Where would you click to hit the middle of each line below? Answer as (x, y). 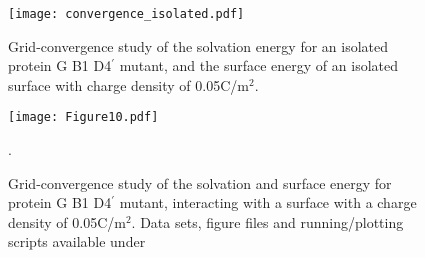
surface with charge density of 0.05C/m (128, 84)
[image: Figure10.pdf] (83, 117)
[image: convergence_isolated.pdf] (126, 14)
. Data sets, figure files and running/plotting (267, 221)
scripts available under (77, 241)
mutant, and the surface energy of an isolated (258, 65)
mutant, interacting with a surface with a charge (268, 202)
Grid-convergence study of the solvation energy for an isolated (198, 45)
